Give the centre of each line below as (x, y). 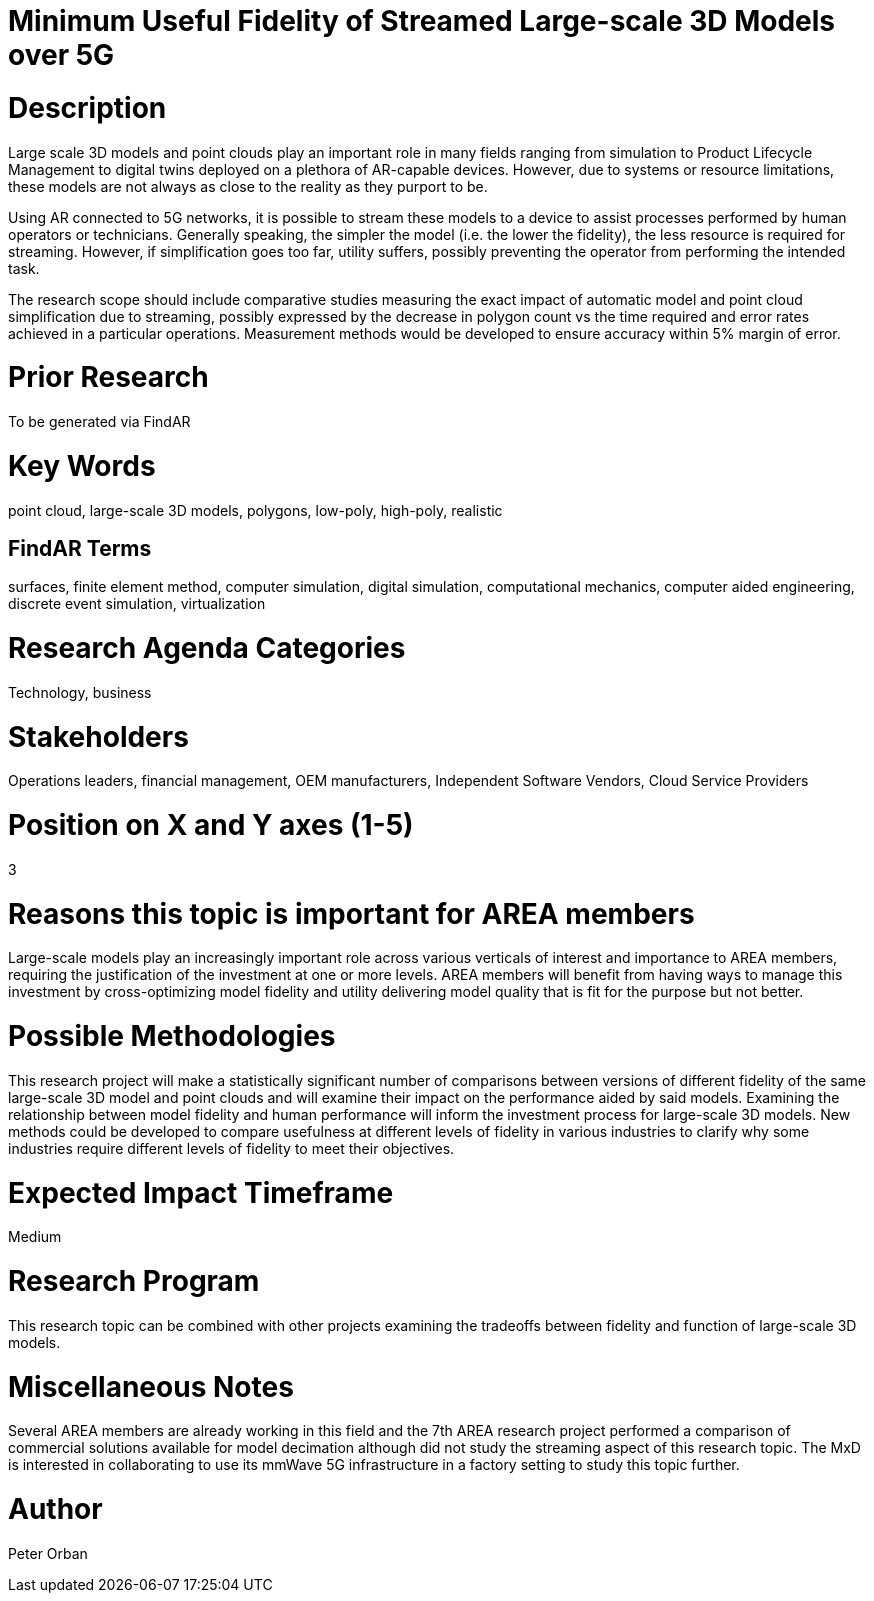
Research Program (134, 1281)
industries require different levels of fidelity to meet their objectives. (231, 1148)
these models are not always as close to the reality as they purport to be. (248, 186)
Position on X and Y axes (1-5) (211, 825)
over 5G (61, 55)
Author (55, 1509)
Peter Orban (48, 1553)
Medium (35, 1237)
